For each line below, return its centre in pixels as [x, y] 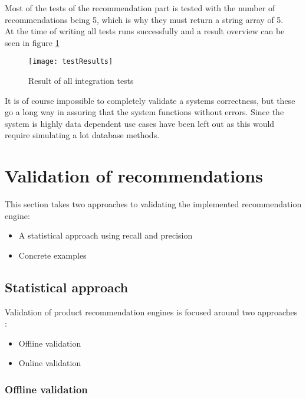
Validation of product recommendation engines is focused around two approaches [151, 311]
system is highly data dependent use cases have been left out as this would [140, 123]
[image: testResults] [71, 62]
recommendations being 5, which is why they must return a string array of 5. [144, 19]
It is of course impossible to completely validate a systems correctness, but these [150, 100]
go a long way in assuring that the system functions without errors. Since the [144, 112]
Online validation [50, 363]
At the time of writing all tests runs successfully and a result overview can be [145, 31]
